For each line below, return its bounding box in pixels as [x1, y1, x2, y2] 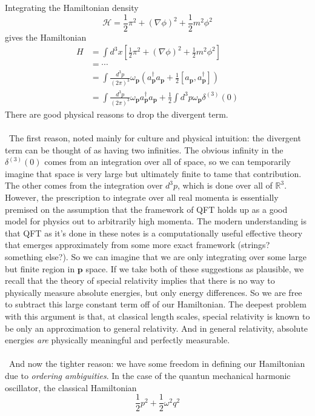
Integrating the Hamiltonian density [5, 1, 139, 13]
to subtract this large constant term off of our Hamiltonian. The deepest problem [5, 298, 307, 310]
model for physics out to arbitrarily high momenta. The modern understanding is [5, 215, 307, 227]
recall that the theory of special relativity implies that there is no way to [5, 274, 275, 287]
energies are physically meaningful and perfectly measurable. [5, 334, 230, 346]
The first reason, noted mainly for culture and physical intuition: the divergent [8, 132, 301, 144]
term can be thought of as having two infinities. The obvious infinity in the [5, 143, 283, 156]
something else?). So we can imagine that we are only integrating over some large [5, 250, 307, 263]
